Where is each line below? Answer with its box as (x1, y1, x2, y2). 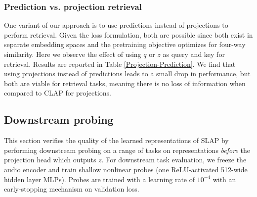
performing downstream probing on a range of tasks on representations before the (4, 145, 250, 155)
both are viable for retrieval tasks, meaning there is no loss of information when (4, 78, 246, 88)
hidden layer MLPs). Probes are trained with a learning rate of (4, 174, 195, 184)
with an (213, 174, 236, 184)
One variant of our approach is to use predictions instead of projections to (4, 20, 228, 30)
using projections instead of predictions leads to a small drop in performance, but (4, 68, 251, 79)
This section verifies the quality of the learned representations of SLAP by (4, 135, 229, 146)
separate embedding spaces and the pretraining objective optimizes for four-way (4, 39, 246, 49)
